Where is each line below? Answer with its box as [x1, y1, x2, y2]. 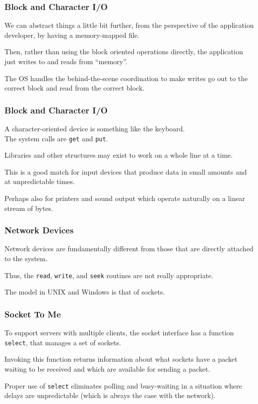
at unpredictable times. [4, 176, 75, 187]
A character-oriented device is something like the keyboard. [4, 123, 185, 133]
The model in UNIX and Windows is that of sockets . [4, 287, 165, 297]
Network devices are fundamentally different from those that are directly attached [4, 243, 254, 254]
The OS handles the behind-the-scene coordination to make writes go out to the [4, 73, 248, 83]
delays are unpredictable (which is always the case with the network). [4, 390, 216, 401]
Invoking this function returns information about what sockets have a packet [4, 354, 238, 364]
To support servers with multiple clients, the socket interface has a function [4, 327, 234, 338]
